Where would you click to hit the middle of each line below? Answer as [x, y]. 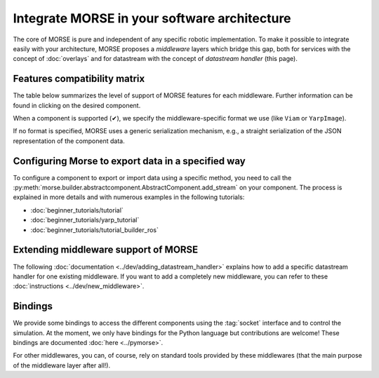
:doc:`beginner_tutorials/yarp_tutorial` [85, 220]
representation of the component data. [69, 141]
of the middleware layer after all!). [62, 365]
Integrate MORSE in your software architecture [152, 18]
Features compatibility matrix [79, 79]
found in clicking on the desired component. [77, 105]
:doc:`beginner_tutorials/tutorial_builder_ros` [95, 230]
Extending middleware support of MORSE [106, 250]
